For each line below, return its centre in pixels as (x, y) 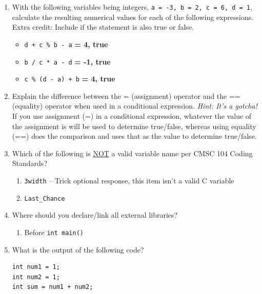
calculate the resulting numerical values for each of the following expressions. (133, 17)
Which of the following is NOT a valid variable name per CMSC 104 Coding (132, 153)
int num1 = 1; (36, 267)
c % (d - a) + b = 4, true (70, 79)
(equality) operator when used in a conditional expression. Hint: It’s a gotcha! (135, 106)
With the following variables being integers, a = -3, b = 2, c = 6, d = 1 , (132, 7)
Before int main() (54, 232)
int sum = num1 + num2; (53, 287)
